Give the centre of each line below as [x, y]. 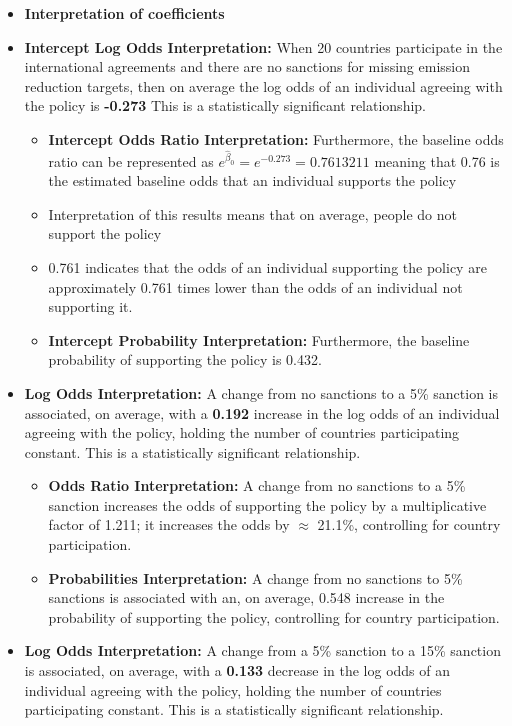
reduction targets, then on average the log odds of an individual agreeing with [263, 85]
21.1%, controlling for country [409, 524]
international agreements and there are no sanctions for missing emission [247, 66]
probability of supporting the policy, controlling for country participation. [274, 616]
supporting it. [90, 306]
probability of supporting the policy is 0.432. [185, 359]
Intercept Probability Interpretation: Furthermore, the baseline [259, 339]
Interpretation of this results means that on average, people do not [253, 213]
